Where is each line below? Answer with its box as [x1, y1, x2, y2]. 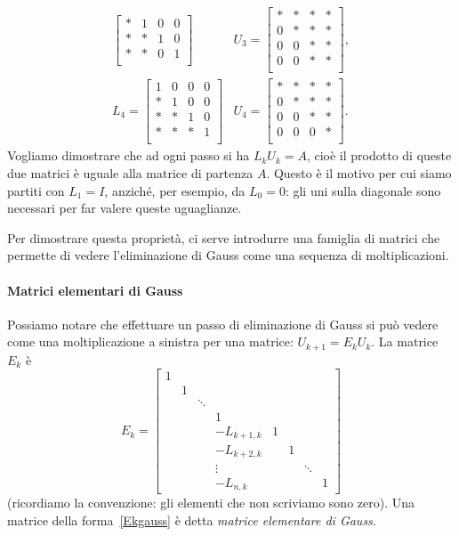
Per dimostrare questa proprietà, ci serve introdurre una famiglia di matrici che [7, 228, 440, 247]
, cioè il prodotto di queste [306, 146, 452, 165]
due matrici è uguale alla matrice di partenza [7, 163, 254, 182]
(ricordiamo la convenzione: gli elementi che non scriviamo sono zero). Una [7, 493, 415, 511]
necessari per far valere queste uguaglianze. [7, 199, 242, 217]
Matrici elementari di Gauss [7, 280, 183, 299]
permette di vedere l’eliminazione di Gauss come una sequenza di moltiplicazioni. [7, 246, 449, 264]
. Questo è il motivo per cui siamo [266, 163, 452, 182]
